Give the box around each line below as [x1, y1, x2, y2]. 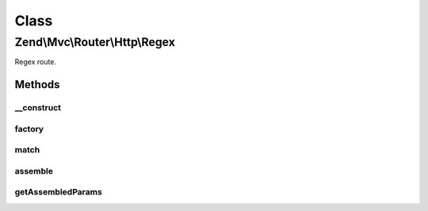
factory [14, 123, 44, 134]
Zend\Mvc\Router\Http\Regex [14, 35, 176, 49]
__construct [14, 102, 62, 113]
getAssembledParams [14, 186, 102, 198]
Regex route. [14, 57, 57, 67]
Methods [14, 78, 60, 91]
